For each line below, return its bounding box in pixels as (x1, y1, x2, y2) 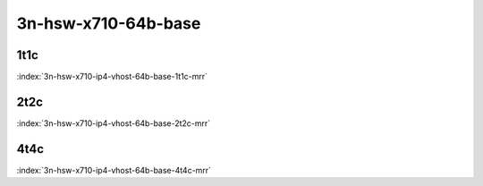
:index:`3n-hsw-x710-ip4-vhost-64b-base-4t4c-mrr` (16, 165, 212, 175)
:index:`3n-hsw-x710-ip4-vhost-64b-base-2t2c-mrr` (16, 117, 211, 129)
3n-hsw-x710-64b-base (16, 13, 201, 33)
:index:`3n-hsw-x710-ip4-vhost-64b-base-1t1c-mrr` (16, 72, 208, 82)
